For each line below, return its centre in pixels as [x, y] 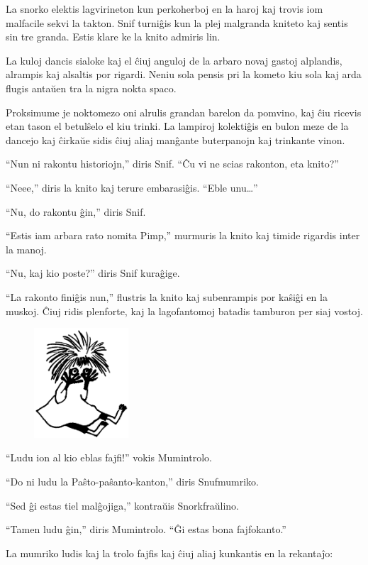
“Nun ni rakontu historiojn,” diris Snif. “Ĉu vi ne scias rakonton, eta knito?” [172, 164]
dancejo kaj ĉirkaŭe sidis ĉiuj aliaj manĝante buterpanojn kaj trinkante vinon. [175, 139]
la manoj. [26, 249]
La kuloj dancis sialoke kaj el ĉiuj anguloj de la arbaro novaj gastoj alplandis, [174, 60]
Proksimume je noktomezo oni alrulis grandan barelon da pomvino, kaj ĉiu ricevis [184, 112]
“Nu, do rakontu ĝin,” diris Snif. [76, 211]
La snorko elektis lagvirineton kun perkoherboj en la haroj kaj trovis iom [165, 9]
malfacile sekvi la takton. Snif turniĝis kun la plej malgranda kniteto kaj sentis [177, 22]
